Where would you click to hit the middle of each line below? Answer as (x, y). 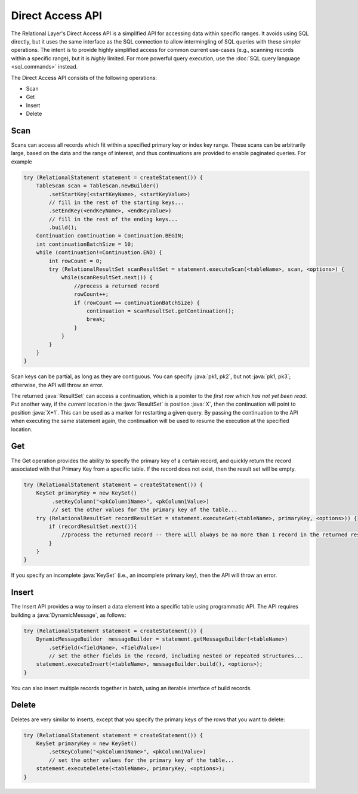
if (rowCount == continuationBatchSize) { (137, 302)
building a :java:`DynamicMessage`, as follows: (69, 615)
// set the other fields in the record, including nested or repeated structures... (176, 656)
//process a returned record (116, 286)
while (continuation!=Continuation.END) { (99, 253)
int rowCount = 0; (75, 261)
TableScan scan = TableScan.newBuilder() (98, 186)
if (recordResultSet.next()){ (93, 526)
